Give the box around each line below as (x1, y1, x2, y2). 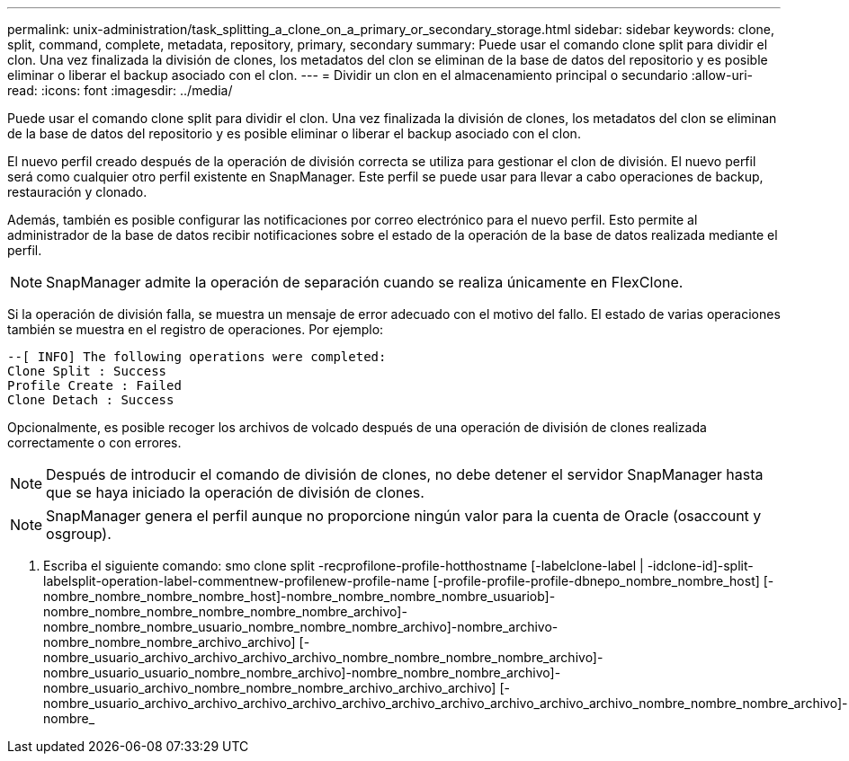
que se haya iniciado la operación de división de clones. (46, 483, 424, 501)
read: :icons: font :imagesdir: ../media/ (7, 83, 233, 98)
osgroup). (46, 525, 112, 543)
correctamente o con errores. (7, 435, 182, 450)
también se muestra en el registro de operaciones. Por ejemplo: (7, 322, 384, 337)
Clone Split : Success (7, 364, 167, 378)
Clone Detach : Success (7, 393, 174, 407)
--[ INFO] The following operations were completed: (7, 350, 387, 364)
